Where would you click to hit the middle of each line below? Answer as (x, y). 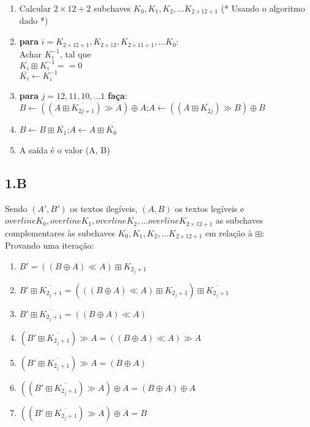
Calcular (35, 8)
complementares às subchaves (60, 232)
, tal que (75, 53)
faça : (117, 95)
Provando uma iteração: (50, 245)
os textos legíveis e (209, 208)
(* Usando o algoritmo (263, 8)
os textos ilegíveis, (104, 208)
